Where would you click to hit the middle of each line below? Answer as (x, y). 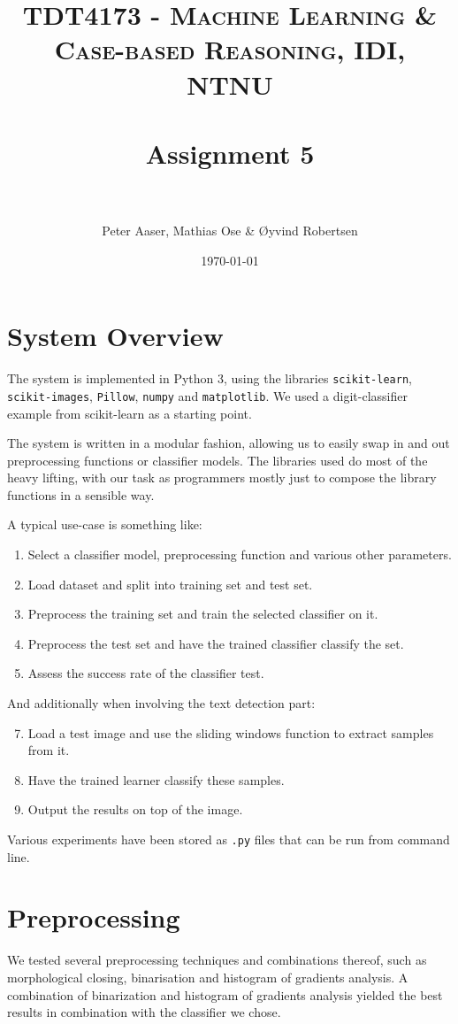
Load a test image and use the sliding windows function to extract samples (231, 732)
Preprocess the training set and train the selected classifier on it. (203, 614)
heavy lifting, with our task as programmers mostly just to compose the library (222, 477)
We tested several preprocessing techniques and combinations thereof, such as (217, 960)
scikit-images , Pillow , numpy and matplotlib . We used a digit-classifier (207, 395)
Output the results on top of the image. (135, 809)
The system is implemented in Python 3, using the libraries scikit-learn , (210, 378)
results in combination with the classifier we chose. (144, 1012)
